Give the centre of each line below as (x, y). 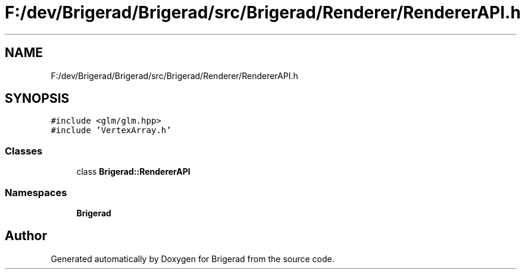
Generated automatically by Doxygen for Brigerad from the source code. (193, 259)
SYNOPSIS (37, 99)
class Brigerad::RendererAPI (133, 172)
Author (26, 236)
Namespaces (36, 192)
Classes (24, 151)
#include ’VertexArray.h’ (111, 130)
